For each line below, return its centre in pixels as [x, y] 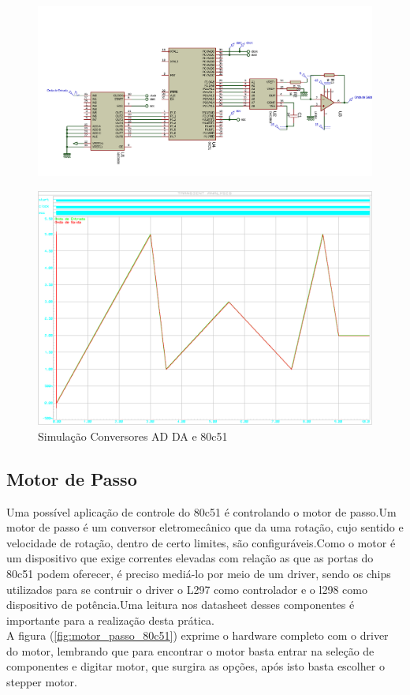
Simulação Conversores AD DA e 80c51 [133, 436]
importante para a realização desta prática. [110, 620]
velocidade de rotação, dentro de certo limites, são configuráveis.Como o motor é [201, 542]
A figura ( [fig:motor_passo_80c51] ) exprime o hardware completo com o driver [198, 635]
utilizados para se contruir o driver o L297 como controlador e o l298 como [187, 589]
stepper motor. [42, 682]
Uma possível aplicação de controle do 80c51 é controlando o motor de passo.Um [201, 511]
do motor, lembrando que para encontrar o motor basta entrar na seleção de [190, 650]
